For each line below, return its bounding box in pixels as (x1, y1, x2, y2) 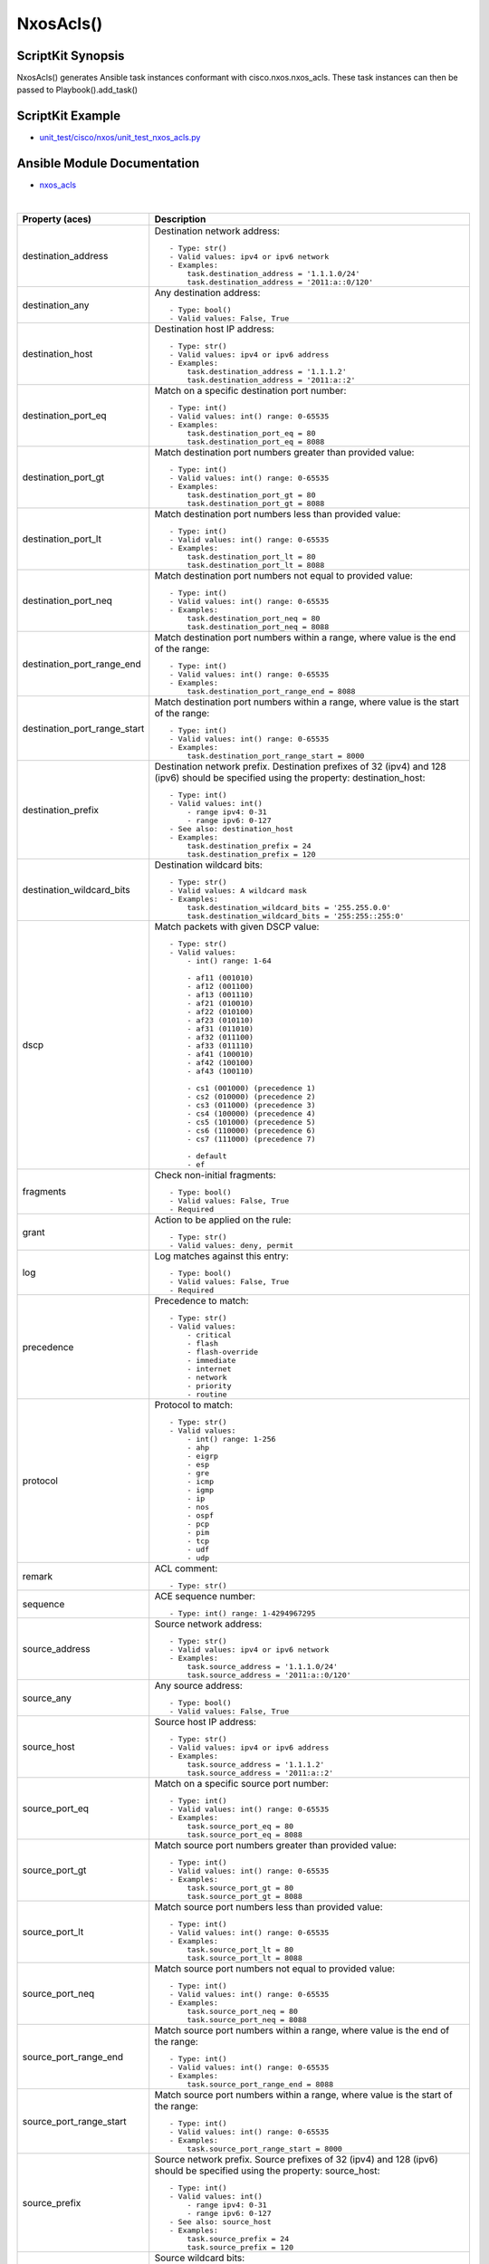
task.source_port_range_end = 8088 (187, 2079, 334, 2089)
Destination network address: (154, 225, 281, 237)
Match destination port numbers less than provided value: (154, 508, 401, 521)
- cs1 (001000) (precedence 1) (187, 1083, 316, 1093)
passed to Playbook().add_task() (16, 84, 139, 95)
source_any (22, 1692, 72, 1704)
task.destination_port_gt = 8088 (187, 499, 325, 509)
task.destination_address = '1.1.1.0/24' (187, 269, 360, 279)
